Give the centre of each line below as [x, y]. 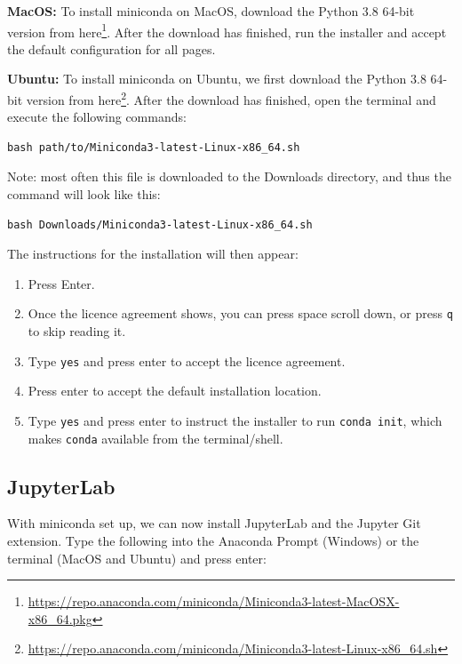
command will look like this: [84, 194]
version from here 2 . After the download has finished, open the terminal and [231, 98]
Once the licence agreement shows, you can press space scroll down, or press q [240, 313]
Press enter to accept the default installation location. [175, 391]
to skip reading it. [77, 331]
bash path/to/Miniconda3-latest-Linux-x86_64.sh [154, 147]
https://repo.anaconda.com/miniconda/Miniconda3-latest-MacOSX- [214, 601]
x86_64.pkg [60, 618]
